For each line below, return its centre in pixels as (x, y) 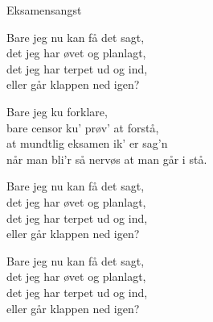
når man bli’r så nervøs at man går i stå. (107, 159)
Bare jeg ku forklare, (57, 111)
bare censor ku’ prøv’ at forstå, (83, 127)
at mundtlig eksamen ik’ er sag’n (87, 143)
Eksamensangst (44, 10)
